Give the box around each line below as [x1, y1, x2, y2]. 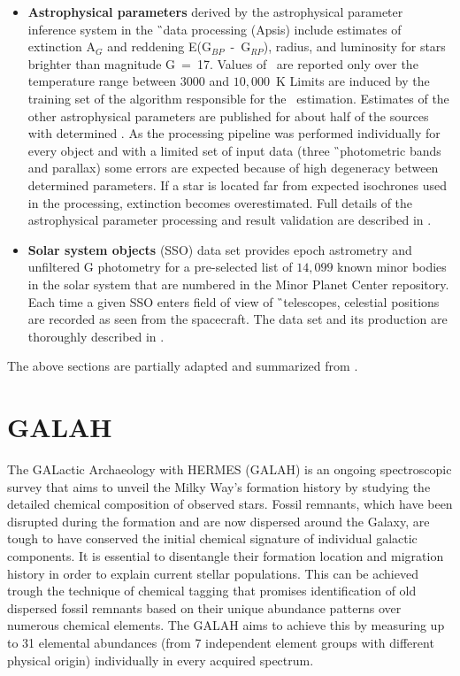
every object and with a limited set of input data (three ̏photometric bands [27, 141, 441, 159]
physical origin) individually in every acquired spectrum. [7, 650, 314, 669]
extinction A [27, 37, 96, 56]
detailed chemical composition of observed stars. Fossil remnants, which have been [7, 495, 453, 513]
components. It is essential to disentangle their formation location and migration [7, 546, 444, 565]
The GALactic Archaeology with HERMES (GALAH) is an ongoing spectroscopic [7, 460, 452, 478]
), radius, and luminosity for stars [263, 37, 446, 56]
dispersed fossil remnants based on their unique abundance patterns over [7, 598, 402, 617]
